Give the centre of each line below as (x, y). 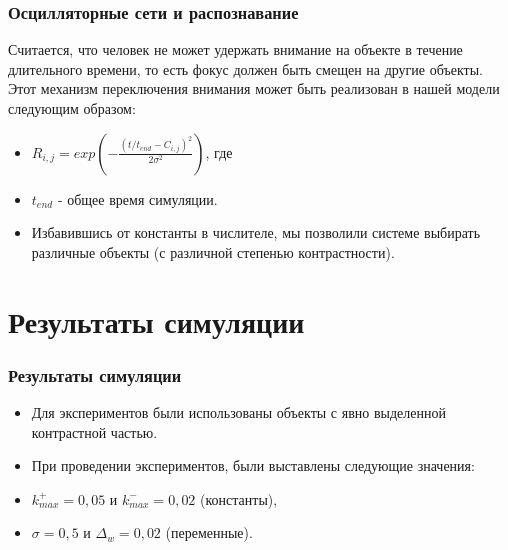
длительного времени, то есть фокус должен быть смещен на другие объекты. (245, 68)
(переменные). (209, 532)
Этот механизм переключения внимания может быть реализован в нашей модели (254, 88)
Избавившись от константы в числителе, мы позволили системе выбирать (256, 232)
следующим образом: (72, 108)
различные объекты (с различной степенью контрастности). (213, 251)
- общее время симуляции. (137, 198)
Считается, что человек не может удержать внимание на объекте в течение (235, 49)
